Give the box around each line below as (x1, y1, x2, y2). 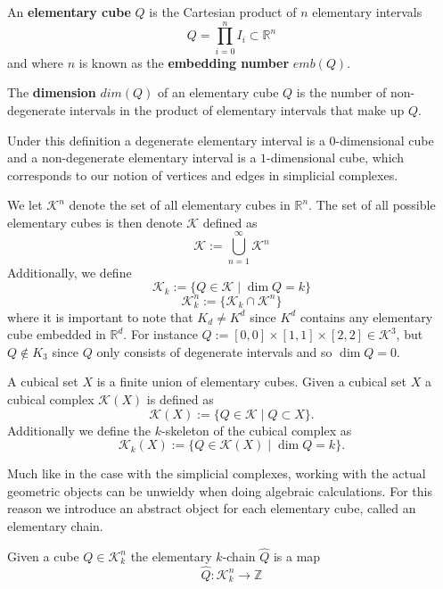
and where (7, 53, 64, 71)
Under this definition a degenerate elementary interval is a (7, 130, 325, 149)
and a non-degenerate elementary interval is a (7, 148, 257, 167)
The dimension (7, 83, 96, 102)
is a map (273, 546, 321, 565)
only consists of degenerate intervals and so (96, 342, 332, 361)
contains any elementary (299, 307, 433, 326)
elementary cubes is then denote (7, 212, 183, 231)
